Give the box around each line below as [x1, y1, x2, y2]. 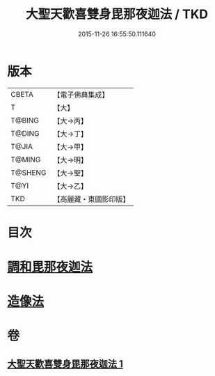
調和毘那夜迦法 [7, 259, 93, 275]
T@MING [10, 155, 41, 164]
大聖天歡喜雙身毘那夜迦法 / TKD [25, 6, 209, 22]
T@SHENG [10, 168, 47, 178]
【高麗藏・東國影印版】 [53, 194, 130, 204]
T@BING [10, 116, 40, 125]
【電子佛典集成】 [53, 90, 109, 100]
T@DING [10, 128, 40, 138]
